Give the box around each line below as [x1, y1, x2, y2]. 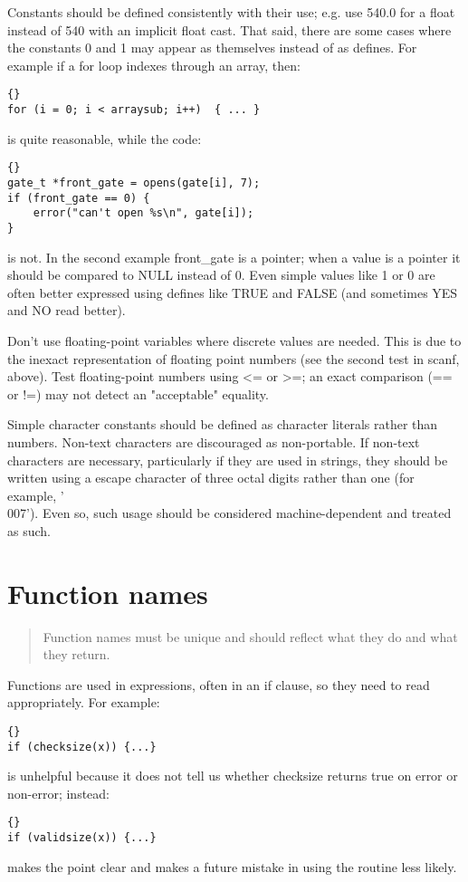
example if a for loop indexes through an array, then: [7, 55, 301, 74]
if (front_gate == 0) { [7, 191, 150, 205]
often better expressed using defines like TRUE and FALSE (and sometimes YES [7, 283, 458, 302]
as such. [7, 521, 51, 540]
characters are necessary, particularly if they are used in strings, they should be [7, 450, 448, 469]
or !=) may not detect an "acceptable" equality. [7, 384, 269, 403]
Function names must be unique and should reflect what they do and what [43, 627, 458, 646]
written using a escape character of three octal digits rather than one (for [7, 468, 415, 487]
